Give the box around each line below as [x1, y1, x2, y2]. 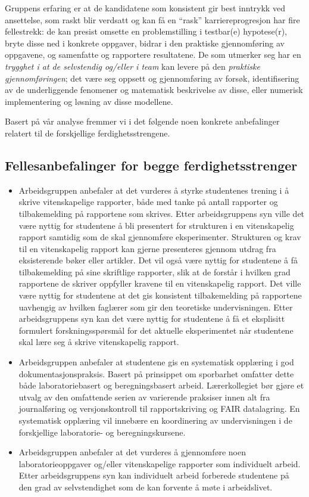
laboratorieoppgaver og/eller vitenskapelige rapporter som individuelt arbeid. [18, 457, 301, 470]
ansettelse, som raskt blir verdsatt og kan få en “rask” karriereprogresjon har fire [5, 13, 300, 26]
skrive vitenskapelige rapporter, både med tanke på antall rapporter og [18, 195, 278, 208]
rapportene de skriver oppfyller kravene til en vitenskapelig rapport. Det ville [18, 277, 301, 290]
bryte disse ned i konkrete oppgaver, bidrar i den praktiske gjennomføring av [5, 36, 285, 49]
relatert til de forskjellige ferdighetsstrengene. [5, 126, 170, 139]
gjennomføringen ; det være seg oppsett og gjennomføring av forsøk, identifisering [5, 72, 299, 84]
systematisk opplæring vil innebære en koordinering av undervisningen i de [18, 414, 292, 427]
